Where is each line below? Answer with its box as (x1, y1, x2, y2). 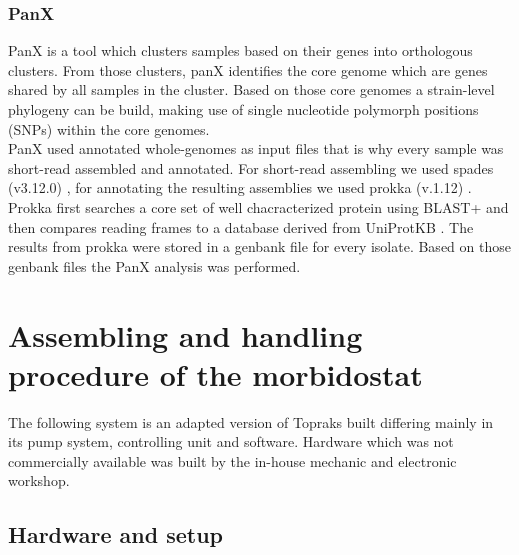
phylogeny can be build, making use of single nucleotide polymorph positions (8, 99, 479, 119)
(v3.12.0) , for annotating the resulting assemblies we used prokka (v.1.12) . (8, 177, 472, 198)
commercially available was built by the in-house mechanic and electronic (8, 450, 457, 471)
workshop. (8, 470, 70, 491)
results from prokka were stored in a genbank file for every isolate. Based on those (8, 236, 511, 257)
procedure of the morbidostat (8, 353, 423, 394)
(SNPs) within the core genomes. (8, 118, 210, 139)
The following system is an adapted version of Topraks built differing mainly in (8, 411, 494, 432)
